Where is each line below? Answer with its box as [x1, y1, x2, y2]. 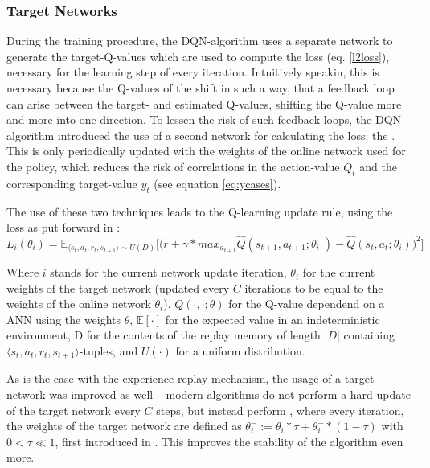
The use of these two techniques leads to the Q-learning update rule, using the [6, 203, 393, 220]
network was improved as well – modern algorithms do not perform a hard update [6, 386, 411, 403]
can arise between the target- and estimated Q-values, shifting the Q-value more [6, 95, 402, 112]
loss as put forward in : [6, 219, 121, 236]
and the [359, 158, 397, 174]
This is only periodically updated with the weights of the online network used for [6, 142, 406, 159]
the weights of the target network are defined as [6, 417, 242, 434]
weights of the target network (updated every [6, 279, 230, 296]
